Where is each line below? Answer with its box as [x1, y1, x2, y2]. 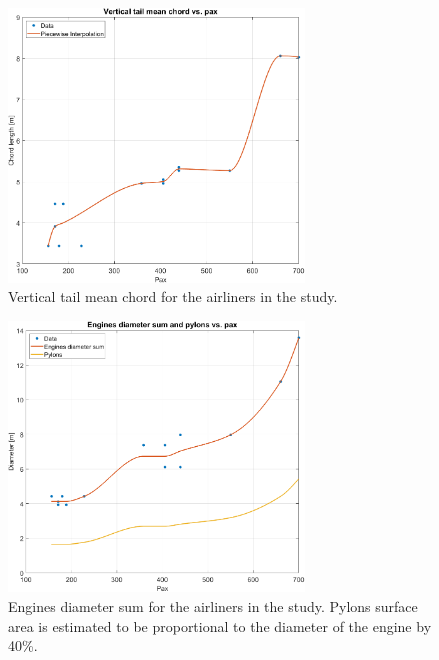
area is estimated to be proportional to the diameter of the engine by [8, 615, 432, 636]
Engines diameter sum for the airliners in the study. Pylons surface [8, 595, 418, 616]
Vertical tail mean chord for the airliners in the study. [8, 286, 338, 307]
